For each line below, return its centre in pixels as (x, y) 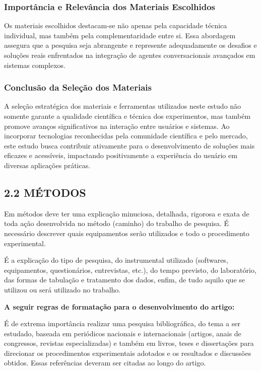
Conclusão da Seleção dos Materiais (78, 87)
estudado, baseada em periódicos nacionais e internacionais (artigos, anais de (123, 333)
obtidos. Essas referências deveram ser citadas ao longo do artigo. (105, 363)
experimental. (25, 243)
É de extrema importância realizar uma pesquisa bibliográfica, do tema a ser (122, 323)
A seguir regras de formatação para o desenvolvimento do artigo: (119, 306)
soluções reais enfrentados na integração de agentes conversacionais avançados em (130, 55)
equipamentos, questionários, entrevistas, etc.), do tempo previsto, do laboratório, (130, 270)
